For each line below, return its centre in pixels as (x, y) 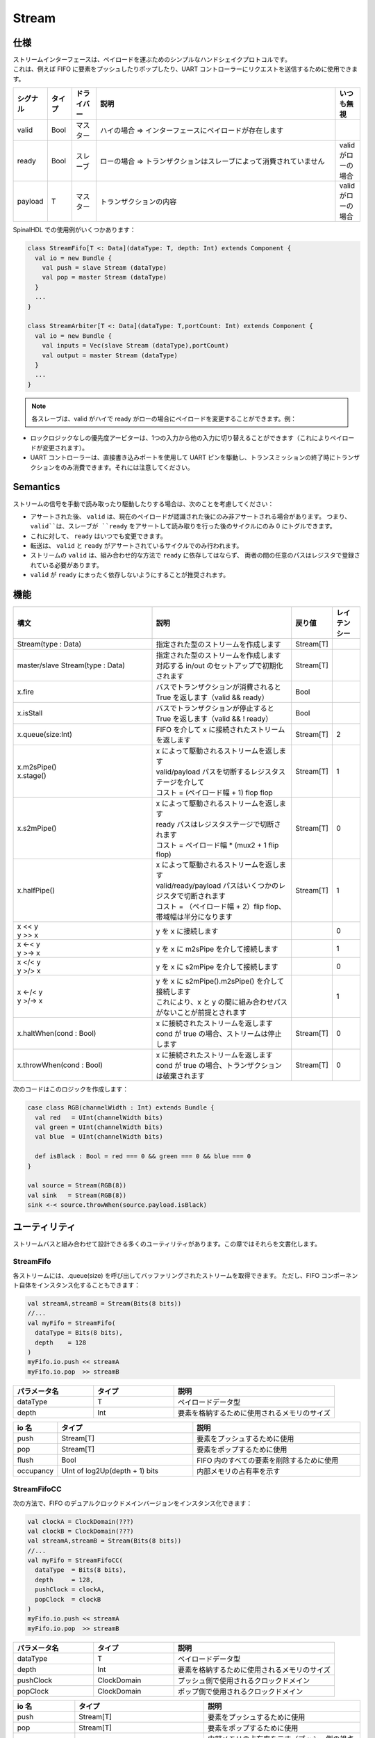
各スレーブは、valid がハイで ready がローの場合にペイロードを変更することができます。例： (164, 419)
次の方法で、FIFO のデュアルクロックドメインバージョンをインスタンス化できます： (133, 1503)
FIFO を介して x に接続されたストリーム (220, 730)
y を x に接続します (187, 932)
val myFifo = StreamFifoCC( (75, 1560)
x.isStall (30, 713)
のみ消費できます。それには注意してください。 (127, 467)
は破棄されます (180, 1076)
